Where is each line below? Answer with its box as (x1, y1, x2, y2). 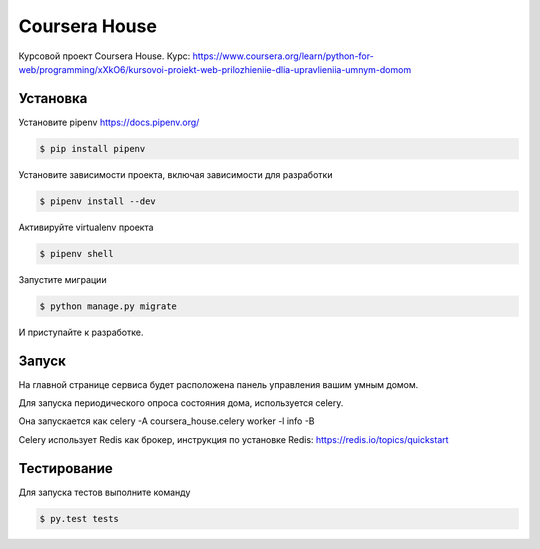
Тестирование (18, 460, 114, 477)
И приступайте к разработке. (18, 326, 144, 338)
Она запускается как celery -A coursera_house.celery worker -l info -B (18, 415, 315, 427)
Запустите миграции (18, 273, 107, 285)
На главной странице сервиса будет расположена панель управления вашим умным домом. (18, 378, 419, 390)
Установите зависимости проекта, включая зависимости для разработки (18, 168, 333, 180)
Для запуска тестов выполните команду (18, 486, 191, 498)
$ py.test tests (39, 513, 120, 524)
